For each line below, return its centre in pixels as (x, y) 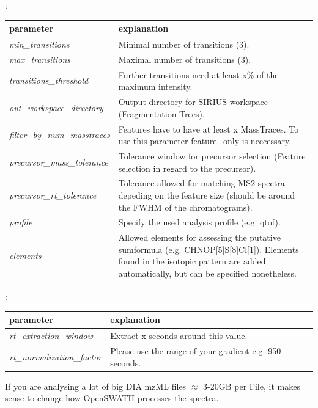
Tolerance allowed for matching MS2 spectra (202, 183)
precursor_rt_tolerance (53, 195)
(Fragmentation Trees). (161, 113)
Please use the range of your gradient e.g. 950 (196, 350)
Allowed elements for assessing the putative (199, 237)
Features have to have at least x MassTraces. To (209, 129)
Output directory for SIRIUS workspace (193, 102)
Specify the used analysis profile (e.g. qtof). (199, 222)
